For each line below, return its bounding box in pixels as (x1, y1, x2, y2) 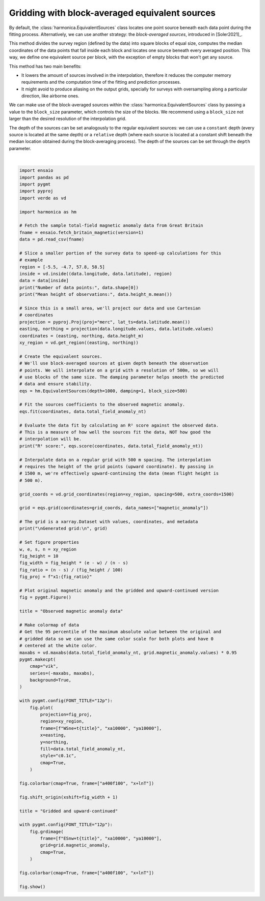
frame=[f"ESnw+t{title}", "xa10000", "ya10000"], (40, 836, 162, 841)
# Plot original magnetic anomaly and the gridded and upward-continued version (19, 588, 219, 593)
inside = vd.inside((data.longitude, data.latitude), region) (19, 271, 172, 277)
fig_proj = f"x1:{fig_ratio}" (19, 574, 92, 580)
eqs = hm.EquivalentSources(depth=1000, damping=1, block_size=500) (19, 388, 188, 394)
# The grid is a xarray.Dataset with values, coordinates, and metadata (19, 519, 198, 525)
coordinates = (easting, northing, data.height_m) (19, 333, 144, 339)
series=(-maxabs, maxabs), (29, 670, 95, 676)
